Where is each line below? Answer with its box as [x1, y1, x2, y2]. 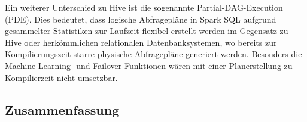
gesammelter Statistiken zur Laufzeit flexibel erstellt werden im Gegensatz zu [5, 24, 288, 37]
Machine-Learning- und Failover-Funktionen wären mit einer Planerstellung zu [5, 59, 293, 71]
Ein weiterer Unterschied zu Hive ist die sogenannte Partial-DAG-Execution [5, 1, 283, 13]
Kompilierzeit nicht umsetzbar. [5, 71, 118, 83]
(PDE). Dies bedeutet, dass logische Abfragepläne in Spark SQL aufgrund [5, 12, 276, 25]
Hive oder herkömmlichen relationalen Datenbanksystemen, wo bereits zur [5, 36, 277, 48]
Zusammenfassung [5, 100, 120, 118]
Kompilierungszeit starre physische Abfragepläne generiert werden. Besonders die [5, 48, 302, 60]
